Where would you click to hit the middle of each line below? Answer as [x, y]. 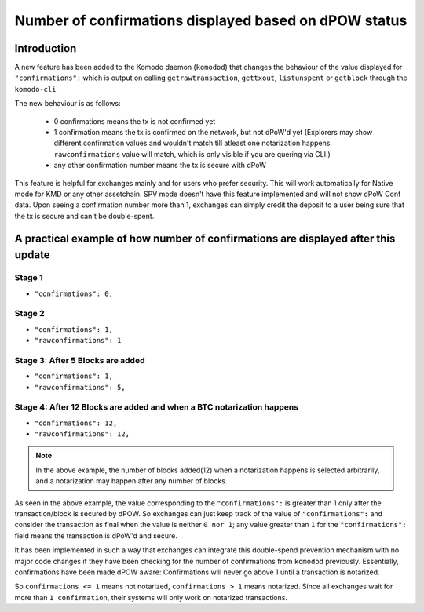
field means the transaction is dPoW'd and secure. [96, 535]
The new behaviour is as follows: [68, 104]
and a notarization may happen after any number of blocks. [132, 481]
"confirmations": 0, [74, 293]
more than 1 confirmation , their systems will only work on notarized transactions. [151, 597]
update [32, 255]
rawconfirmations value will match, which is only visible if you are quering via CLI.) [192, 154]
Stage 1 [29, 278]
